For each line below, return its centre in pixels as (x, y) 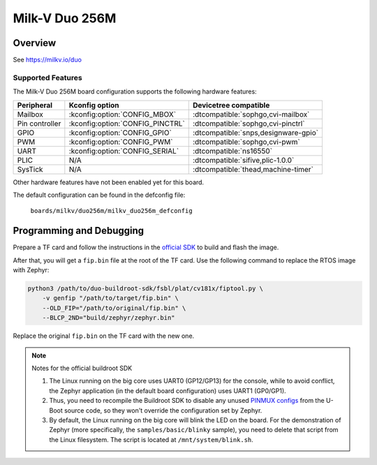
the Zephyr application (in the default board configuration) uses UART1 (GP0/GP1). (168, 390)
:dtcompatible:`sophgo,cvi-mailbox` (251, 114)
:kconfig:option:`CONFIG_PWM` (121, 142)
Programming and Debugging (79, 231)
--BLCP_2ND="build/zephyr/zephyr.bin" (109, 318)
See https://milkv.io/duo (47, 60)
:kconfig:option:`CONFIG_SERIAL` (124, 151)
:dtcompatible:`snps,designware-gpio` (256, 133)
